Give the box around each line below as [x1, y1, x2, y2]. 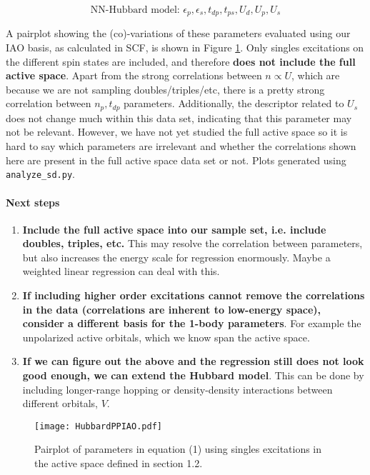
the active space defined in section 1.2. [34, 456, 203, 471]
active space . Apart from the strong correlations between [6, 68, 262, 83]
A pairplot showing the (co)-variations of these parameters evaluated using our [6, 26, 351, 41]
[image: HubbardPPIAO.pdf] [34, 421, 162, 431]
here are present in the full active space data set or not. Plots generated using [6, 152, 346, 167]
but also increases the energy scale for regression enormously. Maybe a [22, 249, 331, 264]
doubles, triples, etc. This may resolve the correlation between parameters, [22, 236, 363, 251]
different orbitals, [22, 396, 98, 411]
